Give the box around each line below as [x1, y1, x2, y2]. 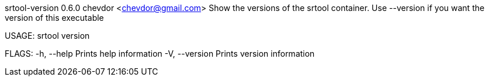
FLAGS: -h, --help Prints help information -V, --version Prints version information [5, 49, 315, 58]
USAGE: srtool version [5, 31, 90, 41]
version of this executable [5, 13, 104, 23]
